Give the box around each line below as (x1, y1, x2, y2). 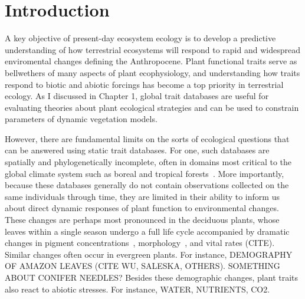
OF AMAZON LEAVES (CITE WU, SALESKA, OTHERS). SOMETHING (5, 259, 280, 272)
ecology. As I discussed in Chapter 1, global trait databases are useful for (5, 90, 269, 102)
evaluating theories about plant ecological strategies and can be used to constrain (5, 101, 299, 113)
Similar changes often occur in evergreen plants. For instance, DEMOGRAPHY (5, 248, 293, 260)
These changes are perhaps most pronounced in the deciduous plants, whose (5, 213, 280, 226)
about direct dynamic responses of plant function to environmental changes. (5, 202, 279, 214)
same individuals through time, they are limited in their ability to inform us (5, 190, 280, 202)
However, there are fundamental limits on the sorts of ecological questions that (5, 132, 290, 144)
